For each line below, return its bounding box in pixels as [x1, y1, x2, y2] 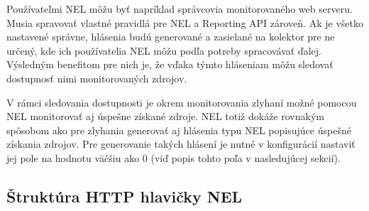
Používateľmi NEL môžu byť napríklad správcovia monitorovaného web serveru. [6, 1, 353, 16]
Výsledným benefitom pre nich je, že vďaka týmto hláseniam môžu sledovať [6, 57, 334, 72]
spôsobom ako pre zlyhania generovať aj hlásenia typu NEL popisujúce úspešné [6, 122, 351, 137]
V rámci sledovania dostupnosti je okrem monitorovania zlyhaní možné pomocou [6, 94, 357, 109]
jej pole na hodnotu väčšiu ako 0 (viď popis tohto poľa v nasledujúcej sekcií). [6, 150, 341, 165]
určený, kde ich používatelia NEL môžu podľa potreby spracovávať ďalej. [6, 43, 321, 58]
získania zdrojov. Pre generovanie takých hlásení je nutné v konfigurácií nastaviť [6, 136, 356, 151]
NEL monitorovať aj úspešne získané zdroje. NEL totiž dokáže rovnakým [6, 109, 324, 124]
